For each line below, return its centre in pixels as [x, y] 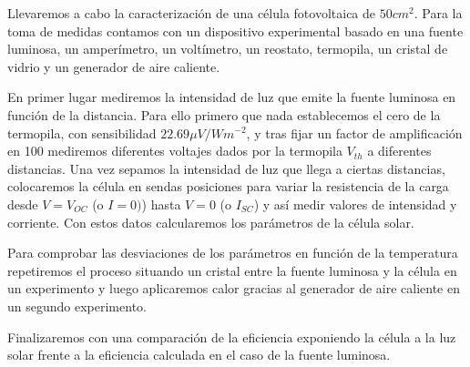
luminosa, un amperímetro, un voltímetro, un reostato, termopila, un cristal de [228, 49]
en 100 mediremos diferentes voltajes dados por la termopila [175, 151]
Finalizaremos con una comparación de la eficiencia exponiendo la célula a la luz [232, 336]
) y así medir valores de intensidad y [355, 204]
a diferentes [399, 151]
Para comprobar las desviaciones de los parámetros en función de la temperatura [233, 253]
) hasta [161, 204]
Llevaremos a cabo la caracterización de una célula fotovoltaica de [192, 13]
